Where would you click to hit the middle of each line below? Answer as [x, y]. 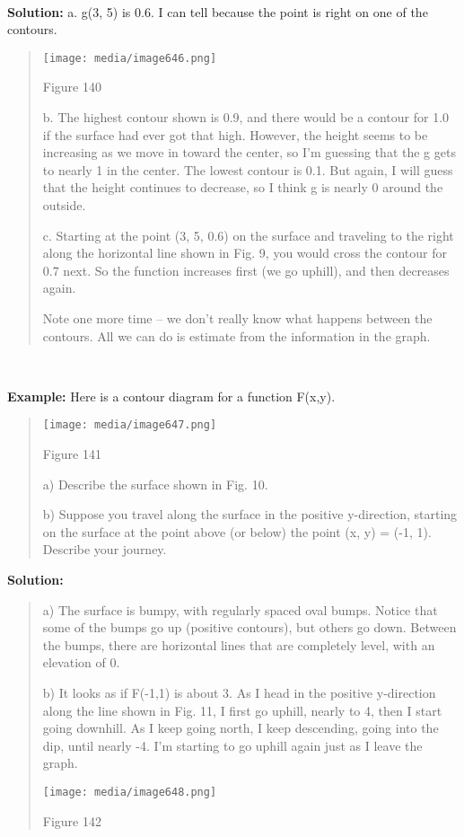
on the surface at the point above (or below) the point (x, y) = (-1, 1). [237, 531]
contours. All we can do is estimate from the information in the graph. [236, 335]
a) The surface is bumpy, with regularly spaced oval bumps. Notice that [240, 609]
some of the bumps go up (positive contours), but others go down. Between [250, 627]
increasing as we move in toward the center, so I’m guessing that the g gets [249, 152]
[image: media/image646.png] [130, 58]
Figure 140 [72, 87]
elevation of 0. [81, 662]
